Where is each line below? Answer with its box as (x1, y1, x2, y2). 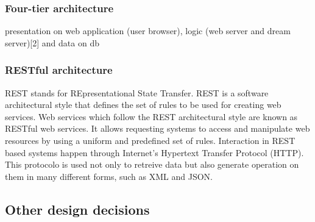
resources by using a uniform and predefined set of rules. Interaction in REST (5, 134, 296, 146)
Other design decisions (5, 199, 150, 218)
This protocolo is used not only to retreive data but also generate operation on (5, 158, 299, 171)
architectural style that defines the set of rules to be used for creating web (5, 98, 281, 111)
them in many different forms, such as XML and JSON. (5, 170, 213, 182)
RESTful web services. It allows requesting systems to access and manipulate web (5, 122, 310, 135)
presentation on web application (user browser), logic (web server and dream (5, 24, 291, 37)
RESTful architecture (5, 62, 113, 77)
